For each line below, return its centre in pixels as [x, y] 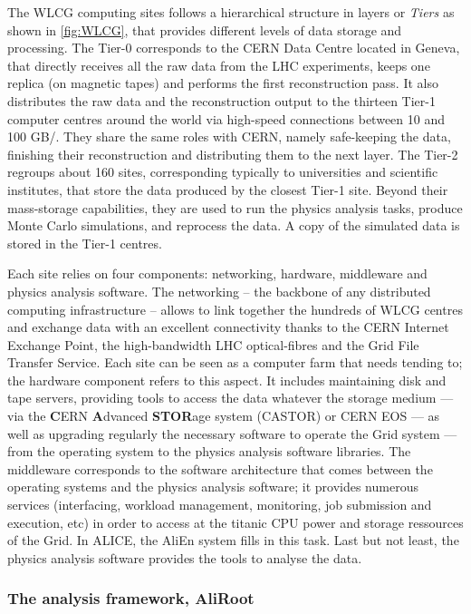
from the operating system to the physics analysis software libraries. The [209, 451]
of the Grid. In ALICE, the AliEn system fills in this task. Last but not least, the [233, 540]
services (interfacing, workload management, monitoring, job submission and [220, 505]
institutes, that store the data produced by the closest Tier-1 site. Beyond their [228, 189]
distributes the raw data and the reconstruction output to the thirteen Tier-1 [221, 100]
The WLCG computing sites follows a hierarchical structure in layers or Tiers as [231, 12]
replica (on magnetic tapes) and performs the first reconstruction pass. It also [223, 83]
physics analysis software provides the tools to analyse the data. [185, 557]
